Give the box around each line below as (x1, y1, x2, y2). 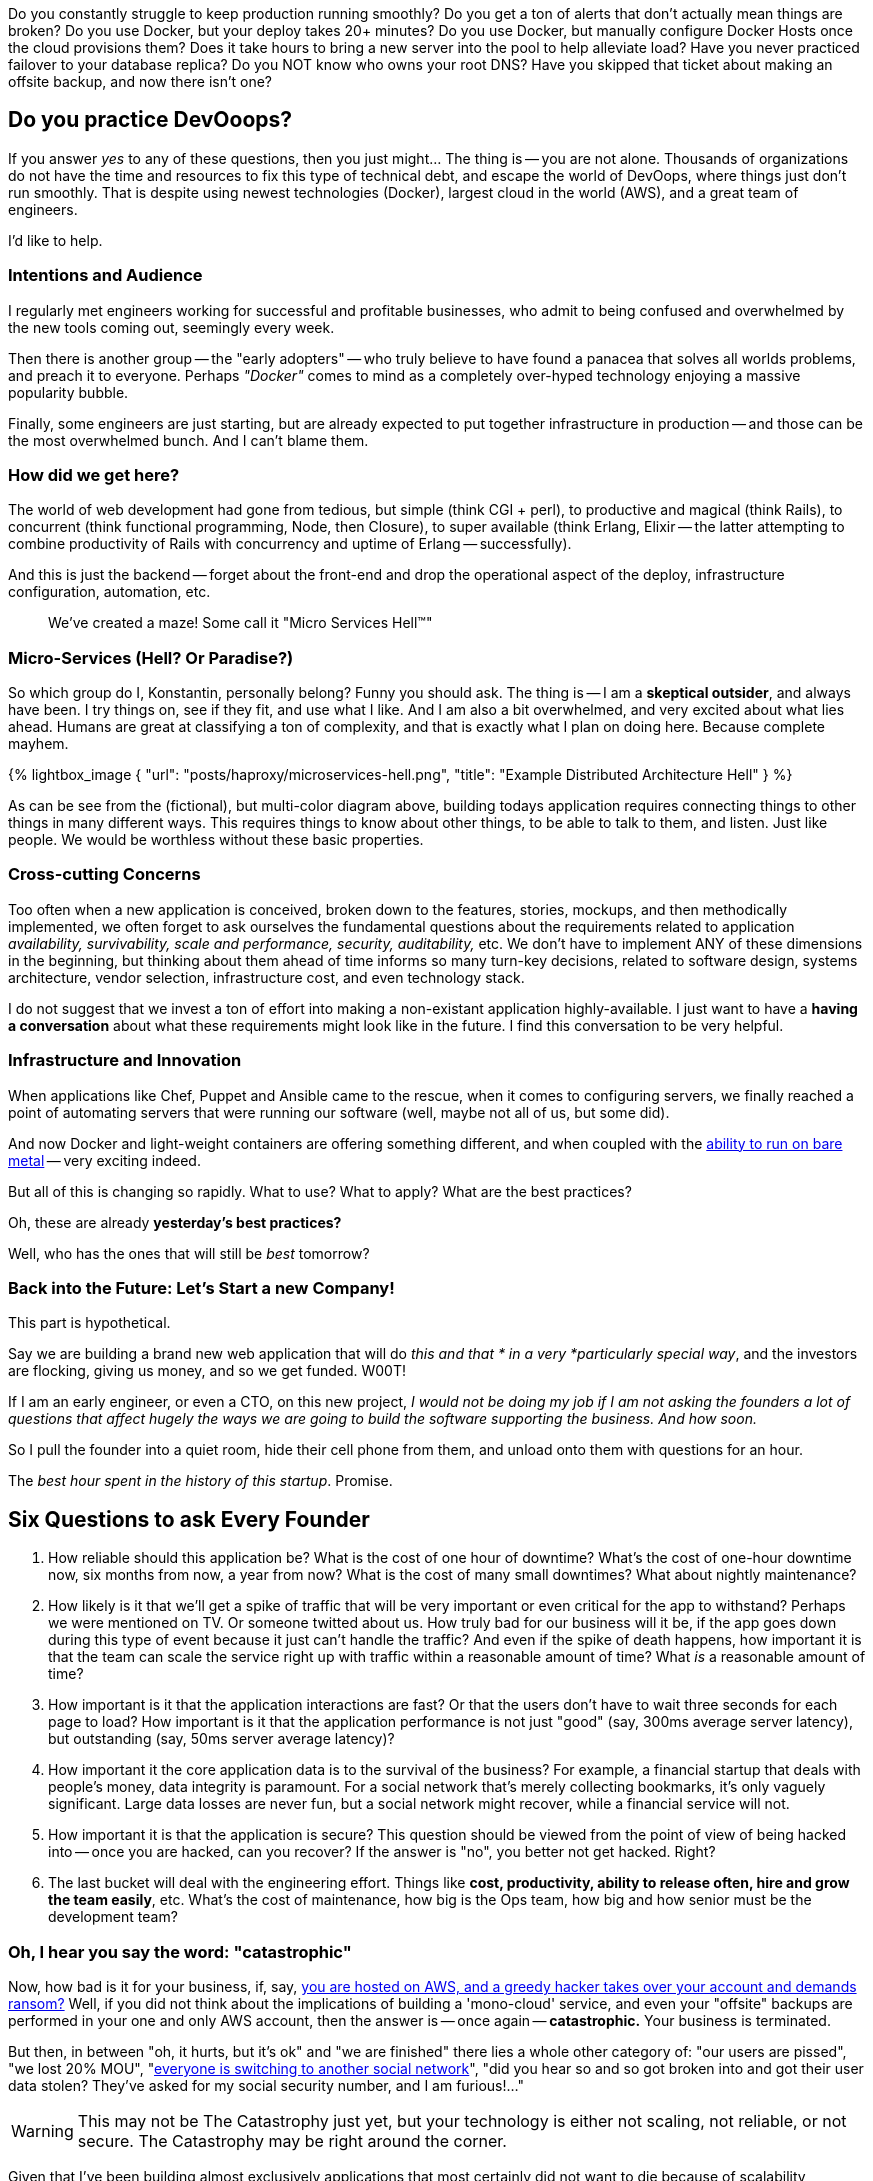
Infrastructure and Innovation (8, 1050, 242, 1071)
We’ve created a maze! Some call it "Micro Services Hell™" (48, 614, 433, 632)
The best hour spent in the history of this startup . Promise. (8, 1472, 393, 1490)
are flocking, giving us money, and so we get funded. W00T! (8, 1362, 407, 1380)
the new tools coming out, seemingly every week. (8, 318, 335, 336)
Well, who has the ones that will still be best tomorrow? (8, 1244, 370, 1262)
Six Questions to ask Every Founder (8, 1506, 370, 1532)
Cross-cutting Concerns (8, 864, 201, 885)
